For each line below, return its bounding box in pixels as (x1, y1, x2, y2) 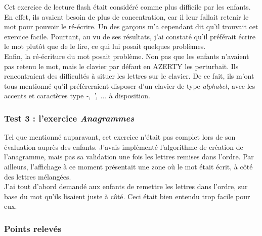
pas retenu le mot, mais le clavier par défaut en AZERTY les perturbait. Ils (4, 61, 239, 71)
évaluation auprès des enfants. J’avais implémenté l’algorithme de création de (4, 141, 243, 152)
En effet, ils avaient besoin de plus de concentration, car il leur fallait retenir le (4, 11, 249, 22)
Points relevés (4, 222, 62, 234)
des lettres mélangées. (4, 171, 71, 182)
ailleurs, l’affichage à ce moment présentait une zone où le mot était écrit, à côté (4, 161, 253, 171)
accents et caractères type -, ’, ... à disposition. (4, 90, 150, 101)
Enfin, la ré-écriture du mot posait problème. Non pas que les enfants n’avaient (4, 50, 249, 61)
